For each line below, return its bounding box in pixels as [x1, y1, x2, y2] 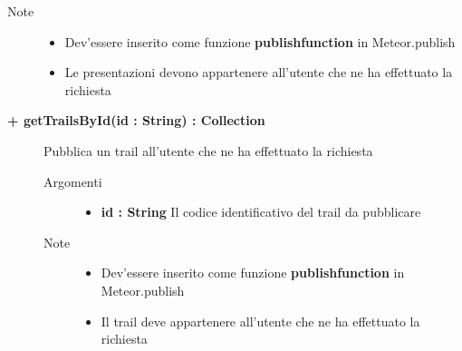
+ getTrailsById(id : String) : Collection [7, 111, 265, 130]
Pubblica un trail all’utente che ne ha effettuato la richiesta [43, 141, 373, 160]
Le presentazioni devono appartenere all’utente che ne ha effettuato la [64, 63, 453, 82]
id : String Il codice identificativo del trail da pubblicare [101, 202, 421, 221]
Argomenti [43, 171, 102, 190]
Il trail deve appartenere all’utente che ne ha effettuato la [101, 311, 420, 330]
